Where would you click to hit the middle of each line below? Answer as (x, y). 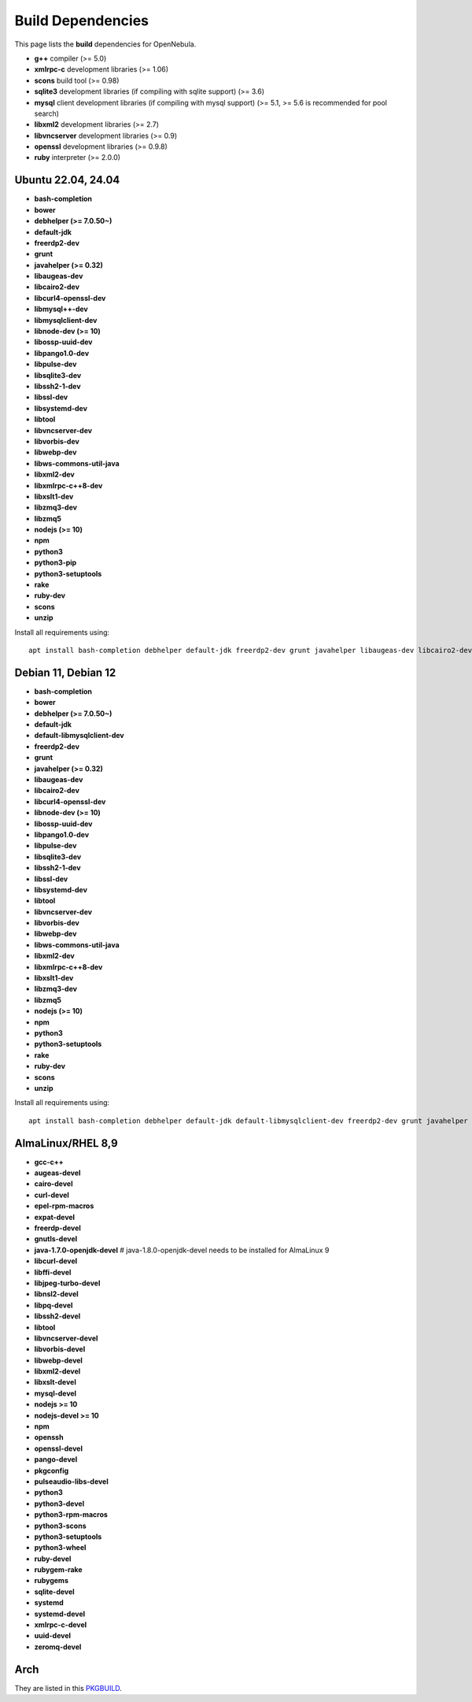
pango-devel (56, 1459)
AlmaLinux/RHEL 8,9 (66, 1143)
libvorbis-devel (60, 1349)
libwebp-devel (58, 1360)
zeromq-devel (58, 1647)
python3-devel (59, 1504)
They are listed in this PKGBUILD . (68, 1688)
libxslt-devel (55, 1382)
